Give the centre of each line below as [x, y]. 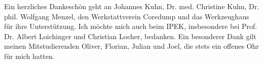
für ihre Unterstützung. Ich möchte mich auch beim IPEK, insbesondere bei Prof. [131, 26]
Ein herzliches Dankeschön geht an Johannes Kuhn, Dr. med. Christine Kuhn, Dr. [132, 6]
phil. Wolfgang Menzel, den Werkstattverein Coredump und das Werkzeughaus [127, 16]
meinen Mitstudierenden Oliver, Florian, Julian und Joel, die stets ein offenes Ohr [131, 46]
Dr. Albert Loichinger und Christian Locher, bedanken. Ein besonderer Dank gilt [130, 36]
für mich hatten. [29, 56]
